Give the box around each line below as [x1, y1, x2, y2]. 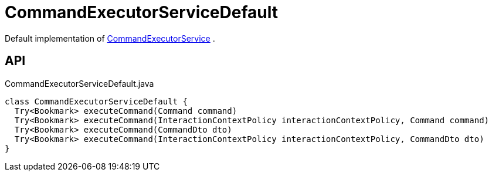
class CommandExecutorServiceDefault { [5, 96, 188, 106]
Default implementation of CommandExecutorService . [5, 33, 215, 43]
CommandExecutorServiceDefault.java [5, 78, 154, 89]
